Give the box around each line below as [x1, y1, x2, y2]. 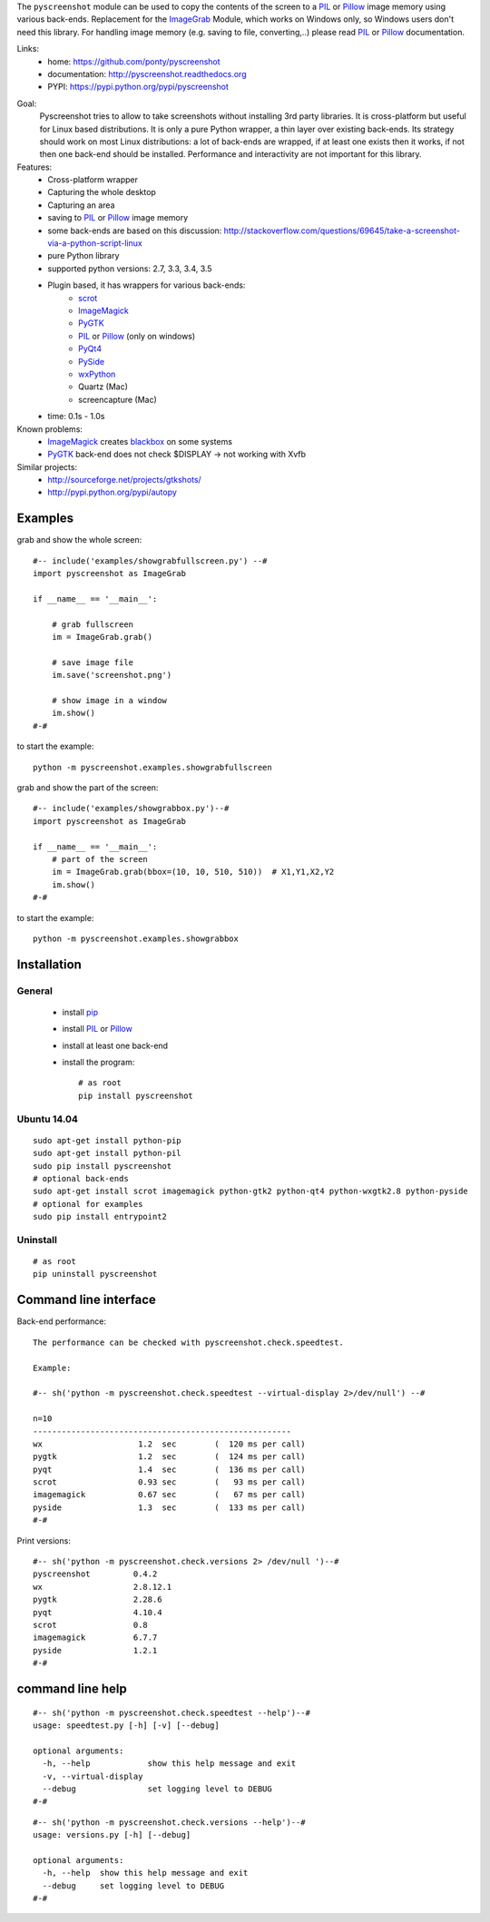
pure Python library [47, 250, 120, 261]
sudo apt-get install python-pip [33, 1135, 181, 1145]
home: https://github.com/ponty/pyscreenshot [47, 55, 221, 67]
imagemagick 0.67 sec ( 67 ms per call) [33, 1489, 306, 1500]
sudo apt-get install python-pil [33, 1148, 181, 1159]
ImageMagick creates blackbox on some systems [47, 436, 233, 446]
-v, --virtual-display [42, 1770, 143, 1781]
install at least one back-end [62, 1040, 168, 1051]
